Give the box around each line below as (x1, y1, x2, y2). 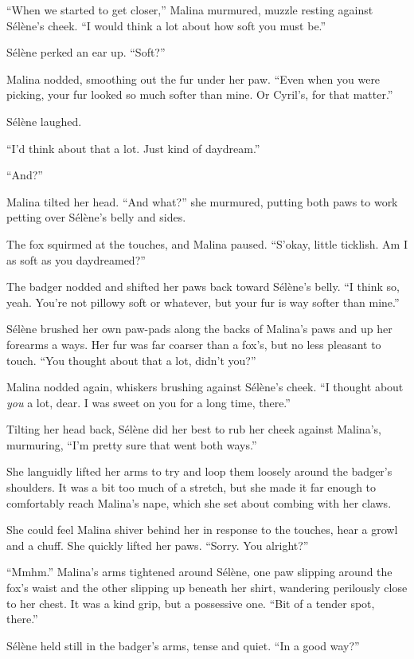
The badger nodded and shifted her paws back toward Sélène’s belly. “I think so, (6, 278, 400, 295)
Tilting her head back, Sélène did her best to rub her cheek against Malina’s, (6, 421, 381, 437)
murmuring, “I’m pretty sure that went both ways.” (6, 436, 257, 453)
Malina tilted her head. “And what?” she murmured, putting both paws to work (6, 193, 398, 210)
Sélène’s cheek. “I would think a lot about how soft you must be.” (6, 17, 326, 33)
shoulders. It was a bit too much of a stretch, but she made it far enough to (6, 479, 377, 496)
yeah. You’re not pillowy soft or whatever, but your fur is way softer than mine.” (6, 293, 400, 310)
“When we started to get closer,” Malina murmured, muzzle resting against (6, 2, 373, 18)
